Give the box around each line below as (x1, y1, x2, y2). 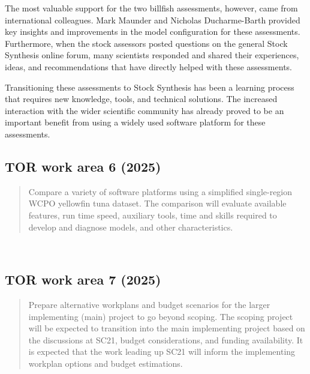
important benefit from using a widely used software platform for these (5, 116, 266, 128)
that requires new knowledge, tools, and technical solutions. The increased (5, 92, 278, 105)
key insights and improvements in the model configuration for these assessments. (5, 25, 300, 38)
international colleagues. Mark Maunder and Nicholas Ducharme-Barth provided (5, 13, 300, 26)
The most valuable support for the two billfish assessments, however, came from (5, 2, 298, 14)
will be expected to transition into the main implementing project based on (28, 322, 305, 334)
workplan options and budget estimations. (28, 357, 183, 369)
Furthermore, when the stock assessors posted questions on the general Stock (5, 37, 288, 49)
